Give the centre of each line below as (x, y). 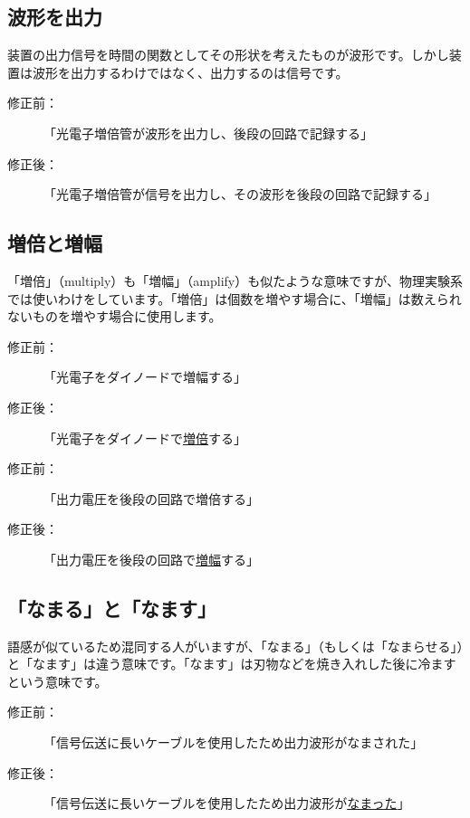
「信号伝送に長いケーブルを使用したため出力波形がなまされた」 (234, 742)
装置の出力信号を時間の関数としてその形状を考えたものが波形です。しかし (228, 55)
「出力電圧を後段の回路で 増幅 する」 (151, 559)
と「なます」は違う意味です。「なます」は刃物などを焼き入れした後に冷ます (232, 664)
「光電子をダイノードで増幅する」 (145, 377)
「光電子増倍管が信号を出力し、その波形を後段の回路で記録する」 (240, 194)
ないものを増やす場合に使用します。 (115, 316)
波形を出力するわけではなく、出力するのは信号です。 (190, 72)
